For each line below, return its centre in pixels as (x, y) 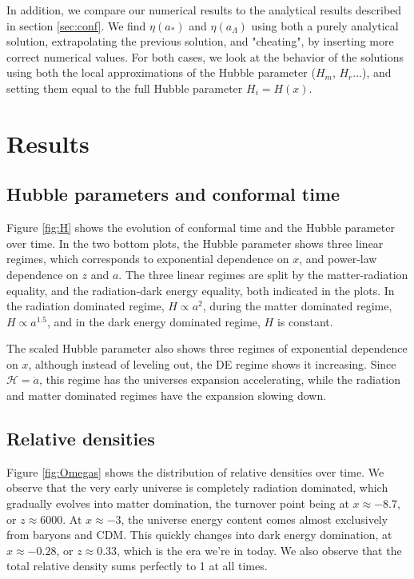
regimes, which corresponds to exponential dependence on (148, 259)
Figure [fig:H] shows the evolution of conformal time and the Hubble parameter (201, 228)
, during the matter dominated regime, (297, 306)
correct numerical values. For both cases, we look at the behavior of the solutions (205, 56)
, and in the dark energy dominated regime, (154, 321)
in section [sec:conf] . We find (76, 25)
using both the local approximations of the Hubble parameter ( (161, 72)
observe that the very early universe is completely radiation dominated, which (197, 487)
